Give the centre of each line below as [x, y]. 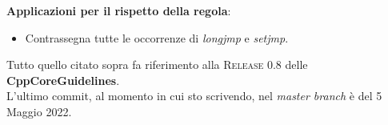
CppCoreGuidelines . [63, 80]
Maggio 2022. [39, 111]
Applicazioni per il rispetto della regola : [119, 10]
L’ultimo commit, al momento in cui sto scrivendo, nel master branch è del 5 [194, 96]
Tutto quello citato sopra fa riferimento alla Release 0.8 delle [157, 65]
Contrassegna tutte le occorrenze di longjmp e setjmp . [157, 37]
